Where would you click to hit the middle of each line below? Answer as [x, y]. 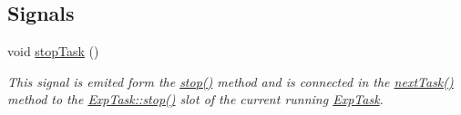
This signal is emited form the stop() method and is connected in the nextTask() [230, 81]
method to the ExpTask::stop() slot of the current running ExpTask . [195, 99]
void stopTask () [53, 51]
